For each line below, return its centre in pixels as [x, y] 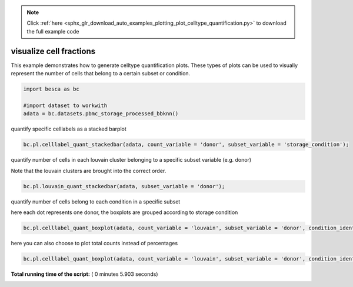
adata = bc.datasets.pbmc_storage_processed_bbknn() [101, 114]
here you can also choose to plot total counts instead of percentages [94, 243]
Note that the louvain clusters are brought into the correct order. [89, 171]
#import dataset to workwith [65, 105]
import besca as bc [51, 89]
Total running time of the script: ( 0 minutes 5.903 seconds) [84, 274]
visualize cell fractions [53, 51]
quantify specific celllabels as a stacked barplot [69, 129]
